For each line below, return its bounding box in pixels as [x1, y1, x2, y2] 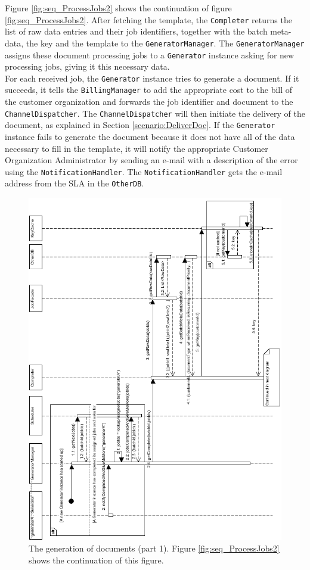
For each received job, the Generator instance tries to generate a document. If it [5, 71, 299, 84]
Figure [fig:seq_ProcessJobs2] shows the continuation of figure [5, 2, 232, 14]
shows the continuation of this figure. [29, 553, 164, 566]
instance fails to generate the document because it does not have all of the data [5, 130, 295, 142]
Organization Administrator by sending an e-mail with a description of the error [5, 154, 298, 166]
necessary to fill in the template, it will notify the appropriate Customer [5, 142, 268, 154]
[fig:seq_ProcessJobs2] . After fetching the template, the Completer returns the [5, 13, 292, 26]
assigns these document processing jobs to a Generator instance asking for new [5, 48, 294, 61]
